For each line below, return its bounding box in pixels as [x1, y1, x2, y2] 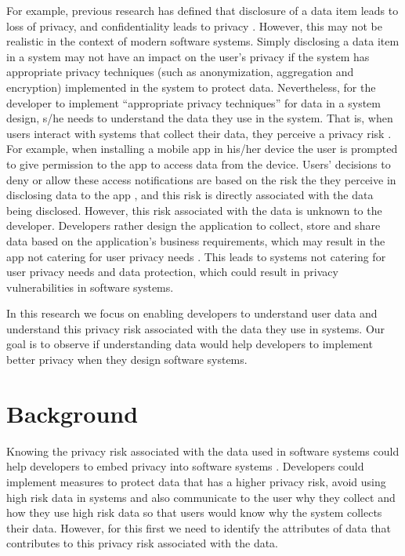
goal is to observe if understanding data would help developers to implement [6, 336, 373, 352]
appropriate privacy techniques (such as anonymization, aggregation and [6, 64, 354, 80]
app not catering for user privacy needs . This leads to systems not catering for [6, 248, 386, 264]
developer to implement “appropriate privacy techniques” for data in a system [6, 94, 381, 111]
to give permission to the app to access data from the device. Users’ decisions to [6, 155, 391, 172]
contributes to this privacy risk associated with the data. [6, 535, 279, 551]
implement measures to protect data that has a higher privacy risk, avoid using [6, 473, 386, 489]
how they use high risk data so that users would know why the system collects [6, 504, 382, 521]
